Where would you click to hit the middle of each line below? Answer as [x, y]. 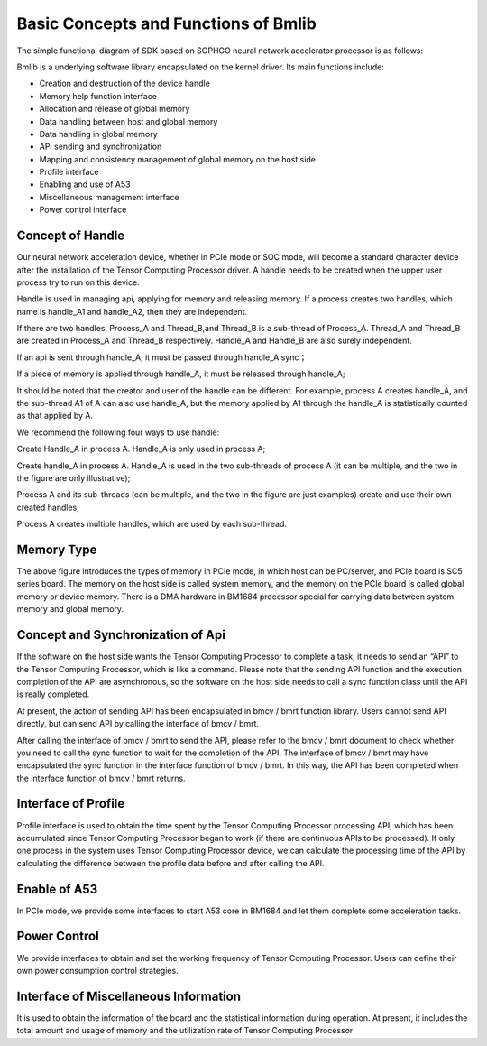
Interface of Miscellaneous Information [129, 996]
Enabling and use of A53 [85, 184]
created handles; [48, 507]
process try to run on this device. [78, 282]
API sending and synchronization [101, 147]
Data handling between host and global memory [129, 121]
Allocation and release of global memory [115, 109]
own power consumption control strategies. [98, 970]
